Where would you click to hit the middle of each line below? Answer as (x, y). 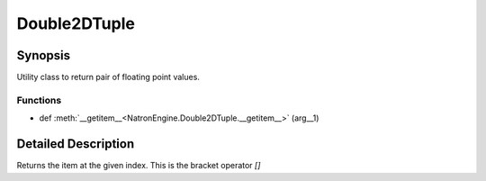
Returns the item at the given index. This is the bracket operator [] (139, 166)
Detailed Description (76, 144)
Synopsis (44, 55)
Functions (39, 100)
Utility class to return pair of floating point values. (108, 77)
